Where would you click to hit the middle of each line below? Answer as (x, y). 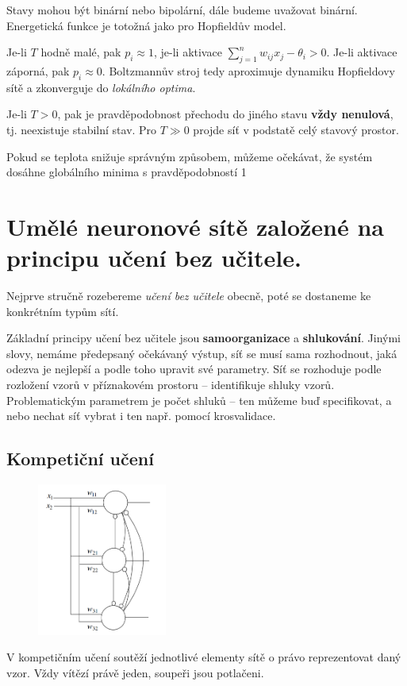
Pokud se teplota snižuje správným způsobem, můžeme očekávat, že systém (190, 156)
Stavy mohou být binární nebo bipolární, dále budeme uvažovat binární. (182, 10)
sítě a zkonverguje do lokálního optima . (101, 87)
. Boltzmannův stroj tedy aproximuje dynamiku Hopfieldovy (248, 70)
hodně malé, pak (81, 52)
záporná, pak (38, 70)
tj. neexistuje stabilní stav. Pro (82, 129)
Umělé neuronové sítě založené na (195, 226)
